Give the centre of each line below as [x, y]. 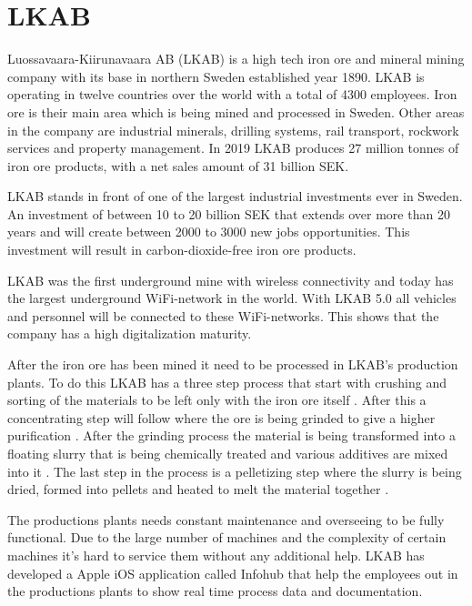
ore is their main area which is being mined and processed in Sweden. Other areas [236, 111]
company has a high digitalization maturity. [130, 333]
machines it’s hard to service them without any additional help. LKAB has [216, 555]
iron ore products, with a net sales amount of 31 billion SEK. [178, 165]
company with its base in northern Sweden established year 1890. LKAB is [216, 76]
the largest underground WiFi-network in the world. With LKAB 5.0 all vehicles [232, 298]
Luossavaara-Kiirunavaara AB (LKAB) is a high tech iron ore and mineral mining [236, 59]
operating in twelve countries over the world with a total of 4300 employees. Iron [232, 94]
